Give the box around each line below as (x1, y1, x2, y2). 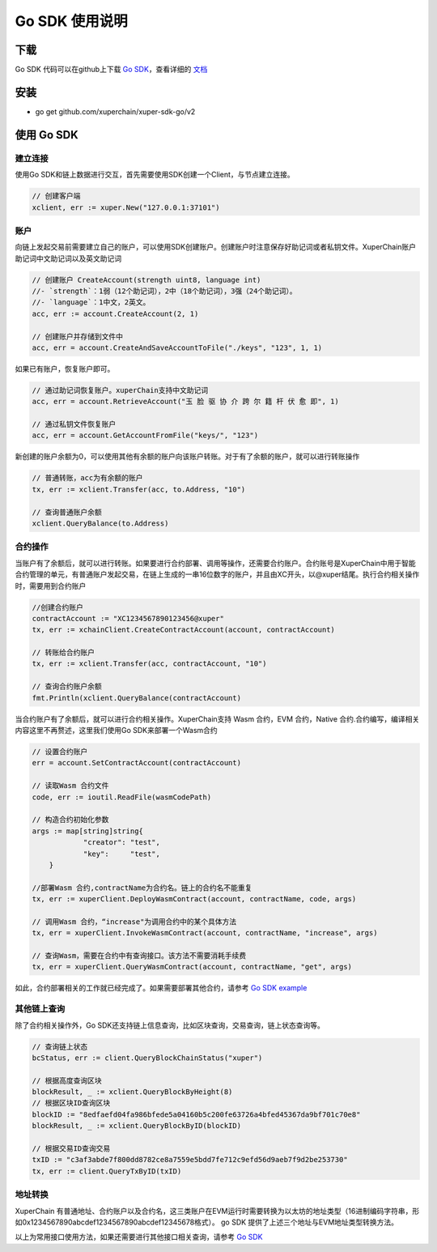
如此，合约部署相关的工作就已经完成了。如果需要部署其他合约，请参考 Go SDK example (15, 983, 308, 993)
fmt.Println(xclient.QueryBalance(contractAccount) (32, 693, 242, 702)
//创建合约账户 (32, 603, 84, 611)
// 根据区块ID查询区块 (32, 1098, 111, 1108)
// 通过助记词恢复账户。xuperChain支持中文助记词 (32, 385, 209, 394)
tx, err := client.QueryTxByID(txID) (32, 1166, 182, 1176)
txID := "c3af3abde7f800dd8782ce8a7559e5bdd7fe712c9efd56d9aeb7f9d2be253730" (32, 1155, 348, 1165)
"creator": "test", (83, 838, 161, 847)
